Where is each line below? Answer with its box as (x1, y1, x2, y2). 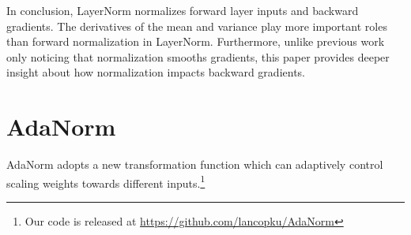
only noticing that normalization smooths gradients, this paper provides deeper (6, 48, 390, 65)
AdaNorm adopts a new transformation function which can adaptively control (6, 156, 383, 173)
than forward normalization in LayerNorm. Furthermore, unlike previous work (6, 33, 385, 50)
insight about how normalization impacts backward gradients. (6, 64, 305, 80)
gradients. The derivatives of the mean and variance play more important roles (6, 17, 387, 34)
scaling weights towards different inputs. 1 (6, 172, 205, 191)
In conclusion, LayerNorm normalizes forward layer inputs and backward (6, 2, 359, 18)
